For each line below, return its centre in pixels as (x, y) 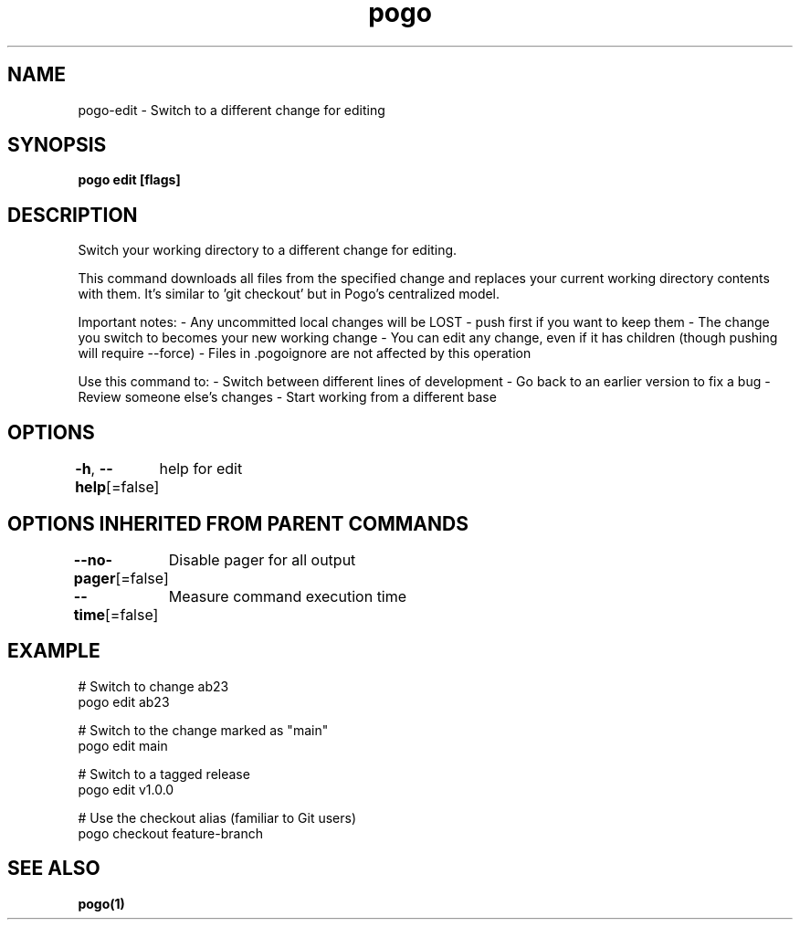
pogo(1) (101, 903)
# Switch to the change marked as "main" (203, 730)
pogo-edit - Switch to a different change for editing (232, 110)
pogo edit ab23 (124, 701)
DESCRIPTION (73, 215)
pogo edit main (123, 745)
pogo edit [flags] (129, 180)
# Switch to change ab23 (153, 686)
